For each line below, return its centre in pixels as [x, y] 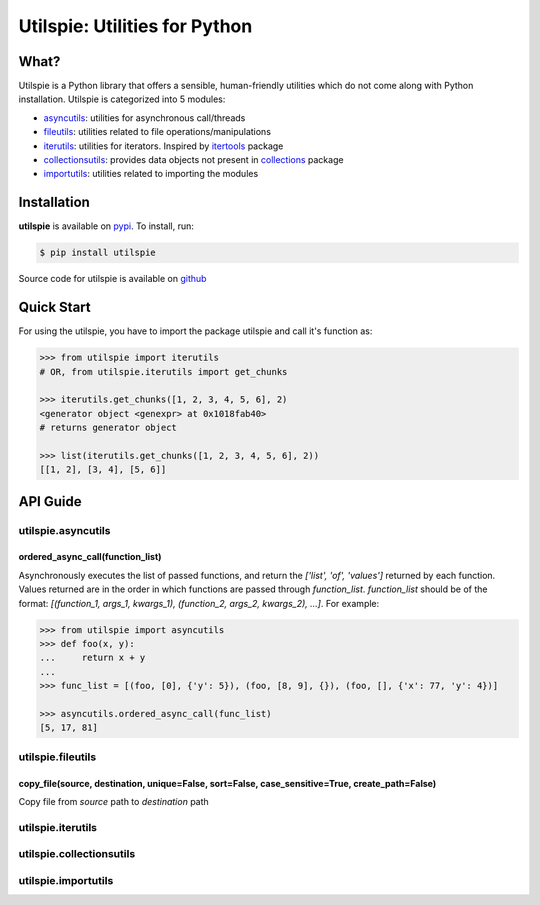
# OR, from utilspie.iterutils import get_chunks [163, 371]
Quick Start [54, 307]
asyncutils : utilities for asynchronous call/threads [144, 117]
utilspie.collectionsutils [77, 854]
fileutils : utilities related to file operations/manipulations [157, 132]
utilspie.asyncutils [64, 530]
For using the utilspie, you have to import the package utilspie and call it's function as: [195, 331]
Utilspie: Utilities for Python [135, 26]
